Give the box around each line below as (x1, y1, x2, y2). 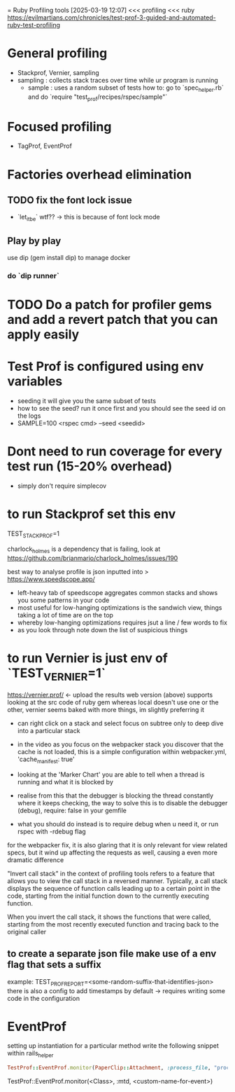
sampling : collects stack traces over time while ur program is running (17, 76, 218, 84)
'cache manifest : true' (17, 755, 75, 765)
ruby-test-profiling (7, 21, 61, 29)
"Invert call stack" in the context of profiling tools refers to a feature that (7, 869, 215, 878)
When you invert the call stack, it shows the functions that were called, (7, 913, 211, 921)
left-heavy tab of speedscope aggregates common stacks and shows (17, 588, 218, 596)
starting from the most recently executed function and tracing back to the (7, 920, 219, 928)
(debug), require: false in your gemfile (17, 806, 127, 814)
